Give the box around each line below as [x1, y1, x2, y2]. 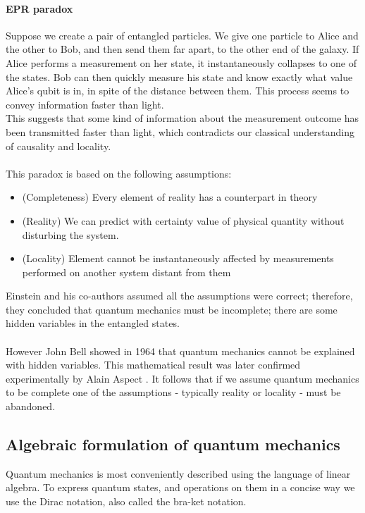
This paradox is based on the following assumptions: [6, 166, 232, 180]
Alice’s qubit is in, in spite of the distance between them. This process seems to [6, 83, 349, 98]
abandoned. [6, 399, 56, 414]
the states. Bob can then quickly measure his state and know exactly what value [6, 69, 353, 84]
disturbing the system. [22, 227, 119, 242]
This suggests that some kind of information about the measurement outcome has [6, 111, 359, 125]
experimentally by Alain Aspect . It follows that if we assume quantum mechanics [6, 371, 359, 385]
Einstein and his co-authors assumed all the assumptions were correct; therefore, [6, 288, 353, 303]
